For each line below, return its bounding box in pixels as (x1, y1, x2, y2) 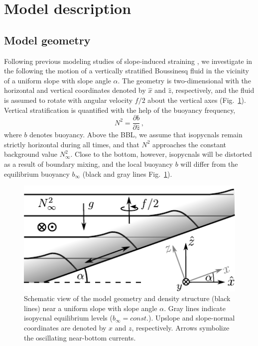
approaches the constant (152, 139, 226, 149)
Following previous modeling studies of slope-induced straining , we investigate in (4, 55, 253, 66)
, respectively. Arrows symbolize (131, 323, 230, 333)
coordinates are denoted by (24, 323, 107, 333)
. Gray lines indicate (164, 303, 226, 313)
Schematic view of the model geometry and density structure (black (24, 293, 231, 304)
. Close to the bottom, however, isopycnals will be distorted (70, 149, 252, 159)
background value (4, 149, 58, 159)
